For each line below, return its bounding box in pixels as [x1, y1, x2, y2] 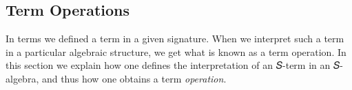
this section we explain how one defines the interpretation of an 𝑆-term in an [6, 58, 331, 72]
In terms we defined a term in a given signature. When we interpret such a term [6, 31, 344, 46]
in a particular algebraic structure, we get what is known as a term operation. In [6, 44, 346, 59]
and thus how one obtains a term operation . [41, 71, 227, 85]
